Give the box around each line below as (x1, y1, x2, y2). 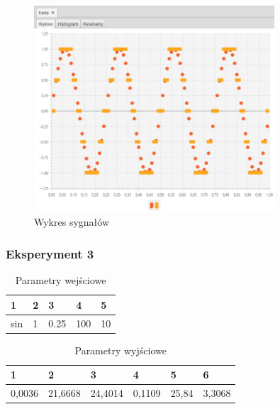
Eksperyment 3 (6, 244, 94, 262)
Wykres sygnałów (34, 214, 110, 229)
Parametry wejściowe (15, 273, 106, 288)
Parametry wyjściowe (74, 342, 167, 357)
